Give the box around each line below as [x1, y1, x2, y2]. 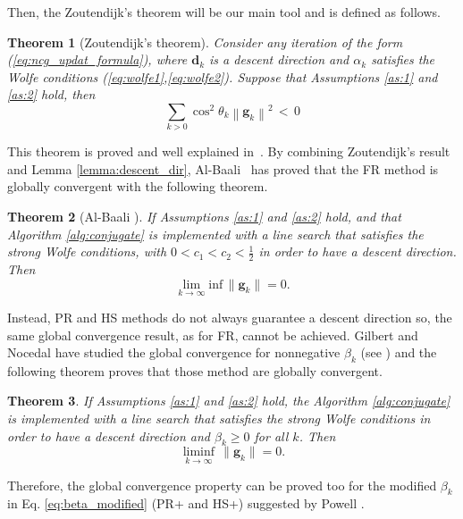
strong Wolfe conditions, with [7, 242, 167, 261]
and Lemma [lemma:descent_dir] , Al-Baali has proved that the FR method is [7, 159, 439, 178]
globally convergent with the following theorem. [7, 177, 268, 196]
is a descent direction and [209, 50, 349, 69]
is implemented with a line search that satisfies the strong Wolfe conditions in [7, 409, 431, 428]
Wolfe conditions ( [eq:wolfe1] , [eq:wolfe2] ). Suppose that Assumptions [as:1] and [7, 67, 438, 86]
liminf [182, 446, 215, 459]
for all [254, 426, 289, 445]
